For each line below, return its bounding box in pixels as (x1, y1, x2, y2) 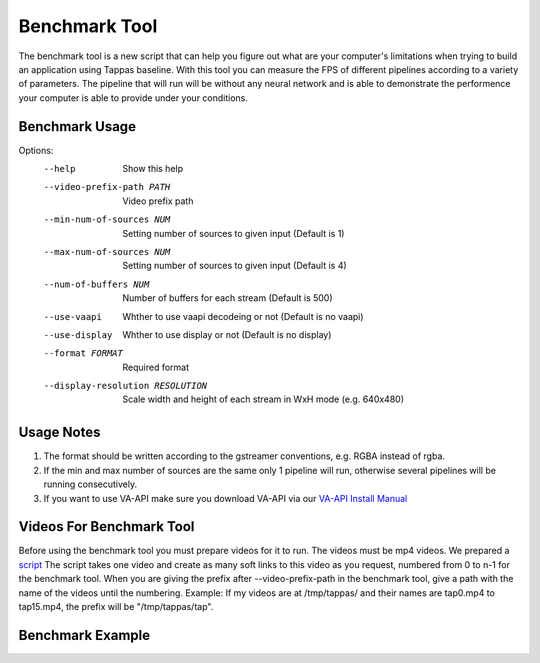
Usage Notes (18, 424, 101, 441)
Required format (122, 361, 190, 373)
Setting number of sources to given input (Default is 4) (122, 260, 347, 272)
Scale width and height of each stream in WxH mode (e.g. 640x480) (122, 393, 405, 405)
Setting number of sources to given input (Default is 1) (122, 227, 345, 239)
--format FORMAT (43, 348, 124, 359)
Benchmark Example (18, 626, 150, 644)
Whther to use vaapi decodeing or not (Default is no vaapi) (122, 310, 364, 322)
